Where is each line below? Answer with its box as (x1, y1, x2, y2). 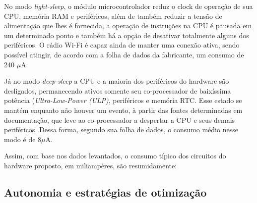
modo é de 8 (4, 134, 42, 144)
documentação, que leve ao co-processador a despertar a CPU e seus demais (4, 114, 235, 125)
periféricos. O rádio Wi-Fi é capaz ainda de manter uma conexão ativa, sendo (4, 40, 240, 50)
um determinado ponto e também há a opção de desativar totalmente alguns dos (4, 30, 249, 40)
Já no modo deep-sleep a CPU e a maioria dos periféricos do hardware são (4, 76, 229, 86)
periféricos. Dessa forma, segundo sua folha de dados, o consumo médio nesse (4, 124, 238, 135)
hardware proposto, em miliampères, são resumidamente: (4, 160, 177, 170)
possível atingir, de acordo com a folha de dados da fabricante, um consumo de (4, 49, 244, 59)
